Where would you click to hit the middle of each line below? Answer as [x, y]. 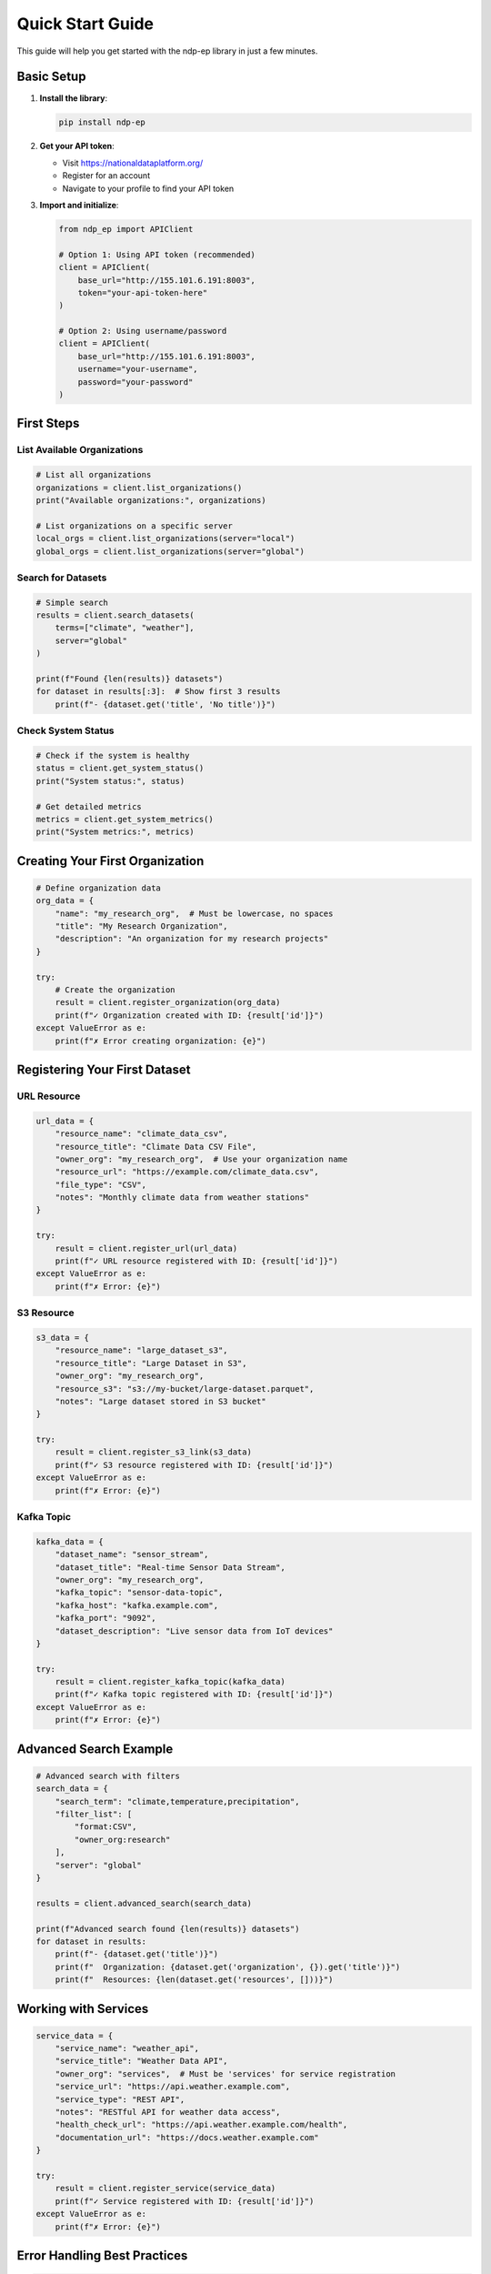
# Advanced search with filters [108, 1776]
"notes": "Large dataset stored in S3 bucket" [161, 1401]
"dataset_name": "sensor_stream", [132, 1555]
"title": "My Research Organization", [141, 926]
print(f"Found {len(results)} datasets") [130, 679]
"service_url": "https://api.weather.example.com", [173, 2087]
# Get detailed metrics [89, 806]
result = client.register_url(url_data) [146, 1248]
